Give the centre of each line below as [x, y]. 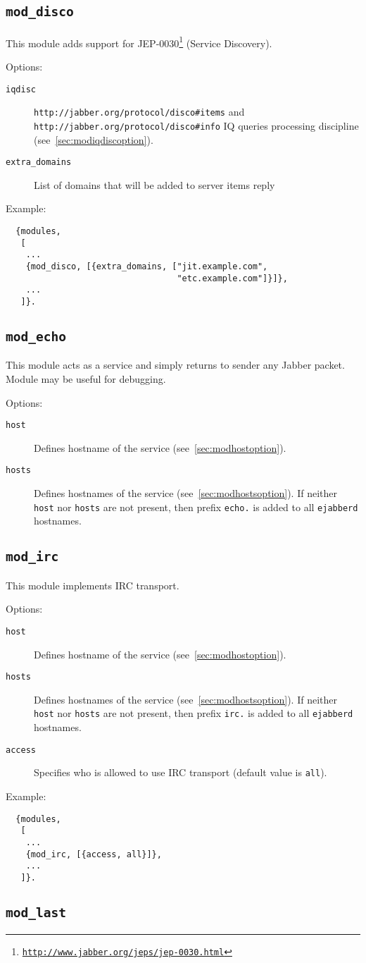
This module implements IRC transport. [93, 585]
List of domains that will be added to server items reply [154, 184]
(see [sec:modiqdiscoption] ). [94, 139]
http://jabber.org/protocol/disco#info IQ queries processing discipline [196, 125]
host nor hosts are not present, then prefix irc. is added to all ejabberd [194, 713]
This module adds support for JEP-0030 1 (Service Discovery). [139, 42]
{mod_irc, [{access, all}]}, [94, 854]
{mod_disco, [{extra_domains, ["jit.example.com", [147, 266]
